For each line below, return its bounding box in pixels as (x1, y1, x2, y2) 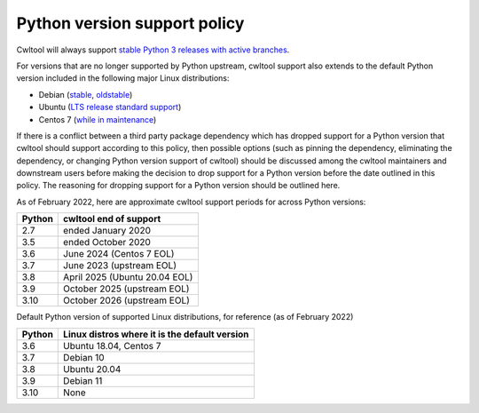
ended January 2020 (63, 225, 151, 237)
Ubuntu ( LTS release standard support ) (38, 102, 182, 113)
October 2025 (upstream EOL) (63, 282, 190, 295)
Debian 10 (63, 351, 106, 363)
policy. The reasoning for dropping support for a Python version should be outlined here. (16, 180, 341, 191)
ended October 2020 (63, 236, 151, 249)
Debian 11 (63, 374, 103, 386)
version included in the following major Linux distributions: (16, 73, 230, 83)
